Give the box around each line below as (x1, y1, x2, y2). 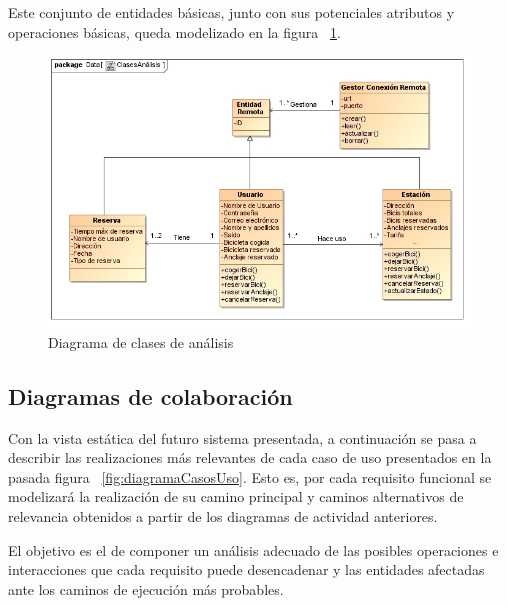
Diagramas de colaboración (8, 380, 293, 411)
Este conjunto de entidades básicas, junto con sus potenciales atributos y (8, 2, 455, 22)
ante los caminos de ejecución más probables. (8, 578, 284, 599)
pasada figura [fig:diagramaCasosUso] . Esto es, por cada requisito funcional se (8, 466, 492, 487)
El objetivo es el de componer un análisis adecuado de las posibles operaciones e (8, 539, 499, 560)
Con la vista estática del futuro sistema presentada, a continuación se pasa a (8, 427, 477, 448)
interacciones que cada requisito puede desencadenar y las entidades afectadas (8, 559, 485, 580)
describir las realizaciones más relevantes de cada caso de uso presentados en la (8, 447, 492, 468)
